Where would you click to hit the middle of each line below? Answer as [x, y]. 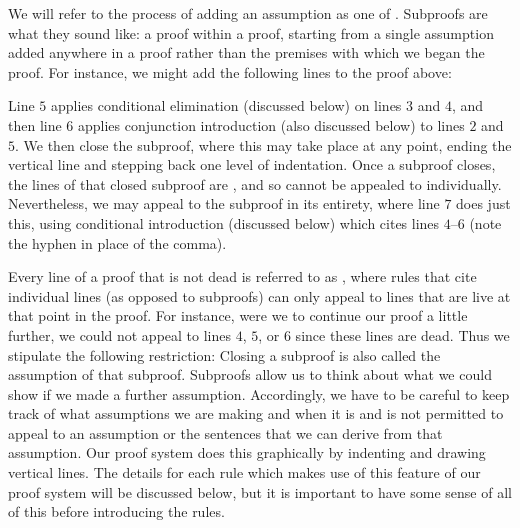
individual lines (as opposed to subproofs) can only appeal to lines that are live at [259, 295]
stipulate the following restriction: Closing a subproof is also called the [224, 354]
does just [483, 203]
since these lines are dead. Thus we [402, 334]
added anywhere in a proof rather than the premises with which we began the [246, 52]
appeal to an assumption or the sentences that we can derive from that [225, 432]
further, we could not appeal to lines [120, 334]
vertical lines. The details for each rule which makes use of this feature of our [244, 472]
